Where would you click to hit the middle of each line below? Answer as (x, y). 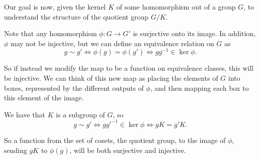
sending (16, 150)
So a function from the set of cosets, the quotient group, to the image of (115, 140)
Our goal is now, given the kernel (55, 7)
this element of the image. (44, 98)
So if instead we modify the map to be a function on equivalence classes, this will (129, 68)
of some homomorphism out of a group (176, 7)
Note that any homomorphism (50, 33)
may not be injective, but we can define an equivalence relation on (112, 43)
